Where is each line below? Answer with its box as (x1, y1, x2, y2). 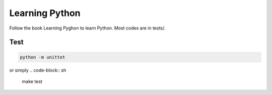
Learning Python (9, 7, 81, 18)
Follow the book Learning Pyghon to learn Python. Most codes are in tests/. (9, 25, 166, 31)
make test (22, 78, 43, 84)
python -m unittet (20, 54, 65, 60)
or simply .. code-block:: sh (9, 67, 66, 73)
